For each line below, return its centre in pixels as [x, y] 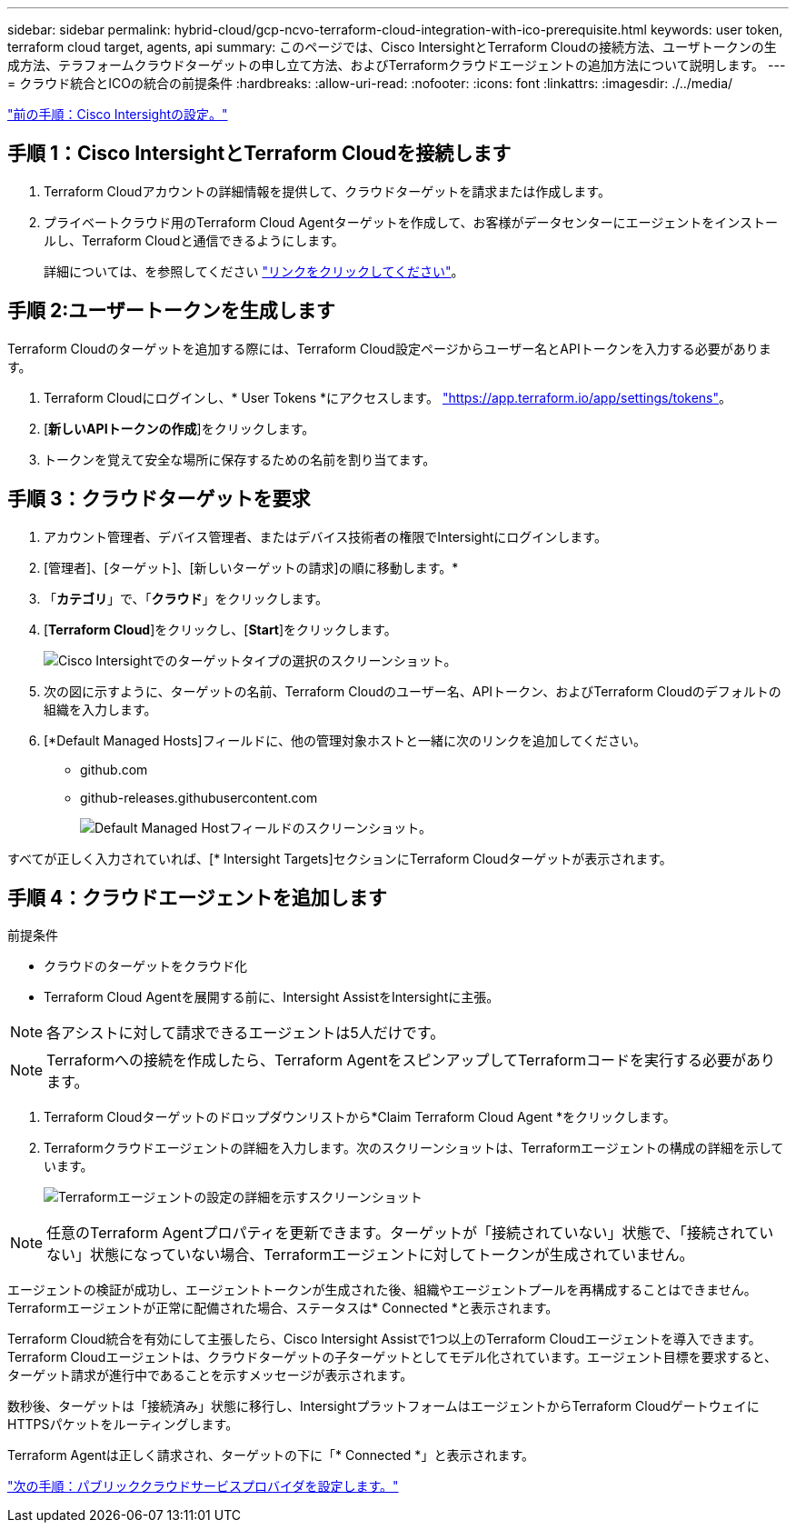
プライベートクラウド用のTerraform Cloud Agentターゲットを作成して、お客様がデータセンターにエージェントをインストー [411, 222]
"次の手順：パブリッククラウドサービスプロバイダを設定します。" [203, 1486]
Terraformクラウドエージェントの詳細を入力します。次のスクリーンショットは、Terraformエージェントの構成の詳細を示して [414, 1148]
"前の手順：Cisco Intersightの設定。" [118, 114]
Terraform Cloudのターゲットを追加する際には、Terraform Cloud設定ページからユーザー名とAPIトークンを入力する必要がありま [389, 348]
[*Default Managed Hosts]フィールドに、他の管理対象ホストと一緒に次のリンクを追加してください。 [345, 740]
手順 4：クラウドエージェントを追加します [197, 897]
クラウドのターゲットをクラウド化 [145, 966]
